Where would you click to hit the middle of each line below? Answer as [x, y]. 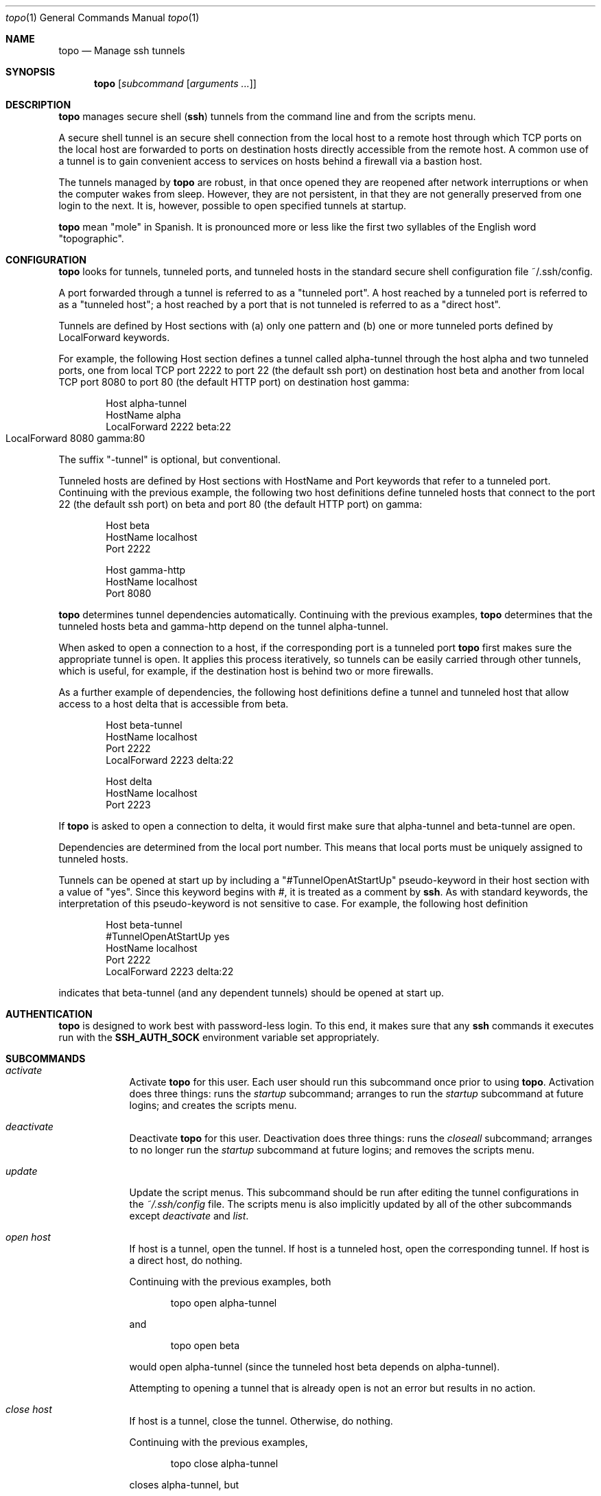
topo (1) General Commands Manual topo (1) [103, 17]
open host [28, 1237]
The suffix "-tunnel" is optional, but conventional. [169, 459]
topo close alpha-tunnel [224, 1463]
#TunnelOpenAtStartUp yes [168, 936]
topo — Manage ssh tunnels [122, 50]
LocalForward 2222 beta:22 [168, 426]
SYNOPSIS [31, 72]
